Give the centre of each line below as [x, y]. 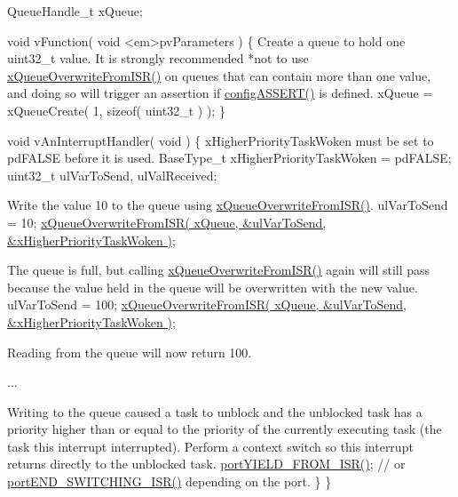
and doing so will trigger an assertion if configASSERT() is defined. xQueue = [220, 93]
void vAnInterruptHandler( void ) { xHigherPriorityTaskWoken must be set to [221, 140]
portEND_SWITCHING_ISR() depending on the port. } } [170, 481]
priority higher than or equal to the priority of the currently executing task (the [225, 429]
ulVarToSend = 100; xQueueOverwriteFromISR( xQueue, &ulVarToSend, [207, 305]
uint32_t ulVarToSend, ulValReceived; [112, 175]
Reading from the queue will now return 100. [130, 352]
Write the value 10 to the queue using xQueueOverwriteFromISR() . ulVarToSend [228, 205]
